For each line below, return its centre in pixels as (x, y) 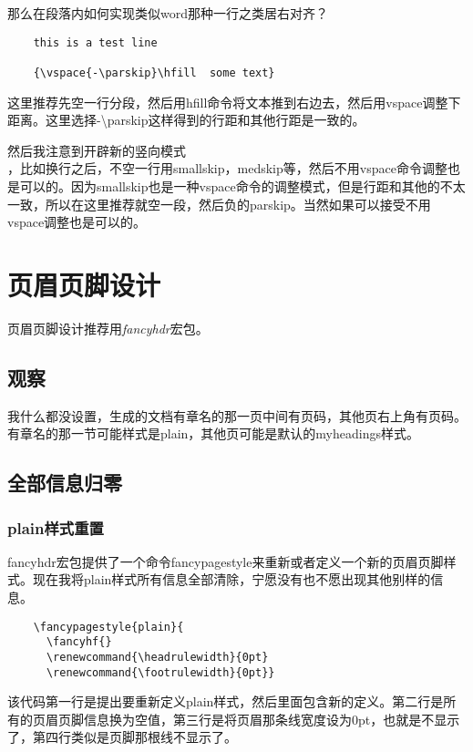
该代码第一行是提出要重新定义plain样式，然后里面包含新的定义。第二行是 (226, 701)
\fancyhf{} (79, 642)
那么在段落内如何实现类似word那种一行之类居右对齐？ (168, 13)
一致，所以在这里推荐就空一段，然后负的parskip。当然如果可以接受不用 (219, 204)
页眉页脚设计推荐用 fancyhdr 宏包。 (108, 328)
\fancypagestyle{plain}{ (108, 627)
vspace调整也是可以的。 (77, 222)
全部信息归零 (65, 483)
